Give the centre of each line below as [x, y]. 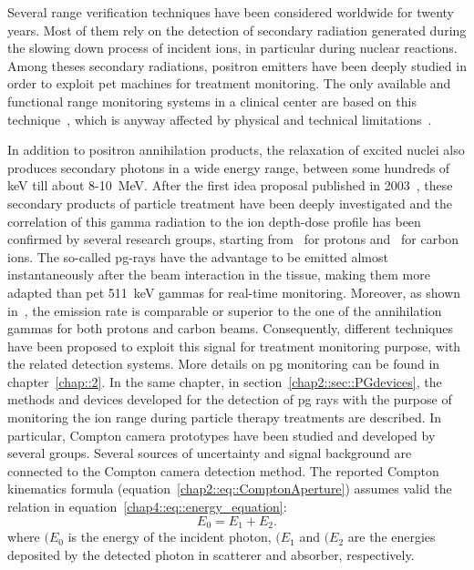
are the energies [392, 537]
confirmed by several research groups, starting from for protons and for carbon [233, 239]
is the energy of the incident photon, [170, 537]
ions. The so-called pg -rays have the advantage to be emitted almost [198, 256]
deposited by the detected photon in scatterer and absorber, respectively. [211, 554]
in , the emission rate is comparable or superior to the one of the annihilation [225, 310]
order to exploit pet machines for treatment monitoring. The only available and [229, 83]
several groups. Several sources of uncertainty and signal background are [210, 453]
